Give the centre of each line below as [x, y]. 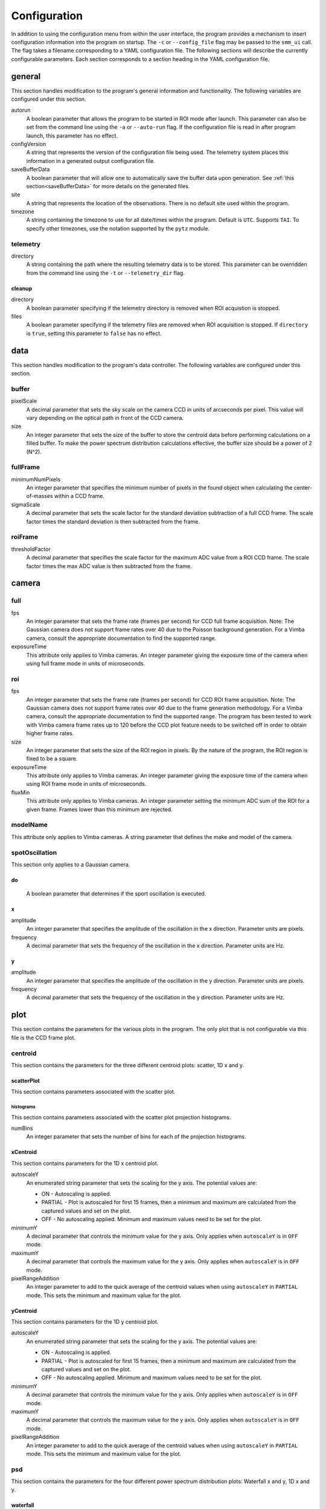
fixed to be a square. [52, 759]
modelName [30, 825]
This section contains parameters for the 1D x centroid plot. [85, 1163]
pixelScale [24, 401]
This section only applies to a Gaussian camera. [71, 864]
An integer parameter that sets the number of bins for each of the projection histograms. [136, 1137]
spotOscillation [34, 852]
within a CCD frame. [80, 496]
